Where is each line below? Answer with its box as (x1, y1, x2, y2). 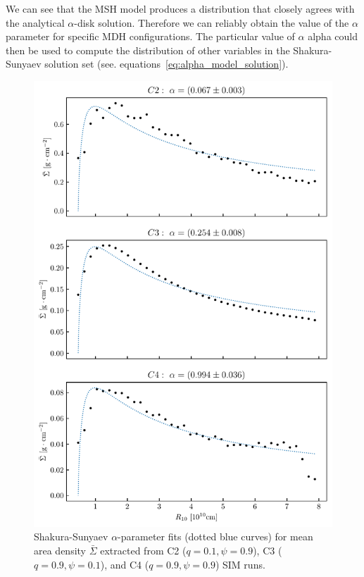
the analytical (6, 15, 65, 30)
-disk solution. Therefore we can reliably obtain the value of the (74, 15, 349, 30)
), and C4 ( (100, 557, 149, 571)
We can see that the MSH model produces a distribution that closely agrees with (6, 1, 355, 15)
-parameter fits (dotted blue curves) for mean (118, 529, 313, 544)
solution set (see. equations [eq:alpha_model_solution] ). (44, 56, 289, 71)
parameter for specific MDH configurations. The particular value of (6, 29, 295, 44)
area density (34, 543, 87, 558)
